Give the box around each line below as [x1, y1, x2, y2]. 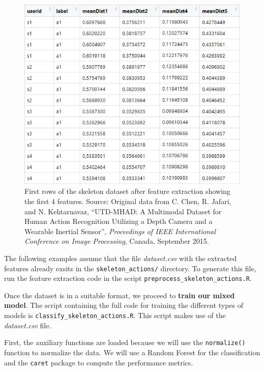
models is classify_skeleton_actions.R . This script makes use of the [4, 310, 226, 321]
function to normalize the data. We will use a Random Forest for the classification [4, 347, 260, 357]
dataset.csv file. [4, 320, 51, 330]
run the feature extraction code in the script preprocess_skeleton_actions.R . [4, 273, 252, 283]
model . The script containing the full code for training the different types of [4, 300, 244, 310]
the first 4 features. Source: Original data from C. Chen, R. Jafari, [24, 196, 231, 207]
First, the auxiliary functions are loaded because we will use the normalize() [4, 337, 246, 348]
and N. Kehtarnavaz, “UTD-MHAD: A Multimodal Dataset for [24, 206, 222, 216]
